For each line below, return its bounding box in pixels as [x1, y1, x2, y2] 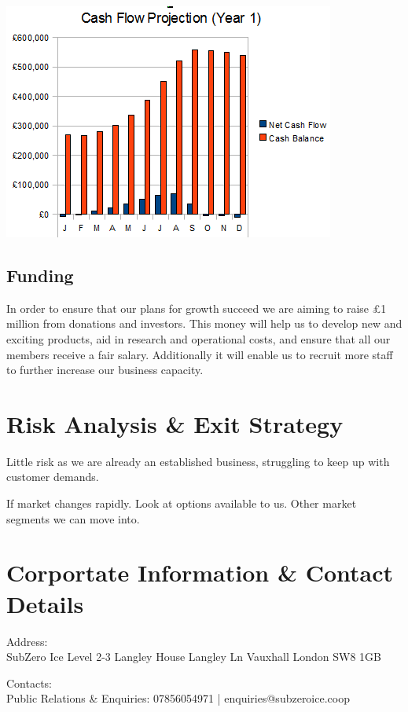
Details [6, 587, 84, 619]
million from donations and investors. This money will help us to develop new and [6, 315, 402, 332]
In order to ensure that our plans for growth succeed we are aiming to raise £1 [6, 299, 387, 316]
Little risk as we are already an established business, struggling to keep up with [6, 453, 390, 469]
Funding [6, 262, 74, 287]
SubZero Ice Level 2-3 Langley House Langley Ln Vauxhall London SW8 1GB [6, 648, 381, 665]
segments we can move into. [6, 510, 140, 527]
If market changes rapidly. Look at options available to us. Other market [6, 495, 357, 512]
